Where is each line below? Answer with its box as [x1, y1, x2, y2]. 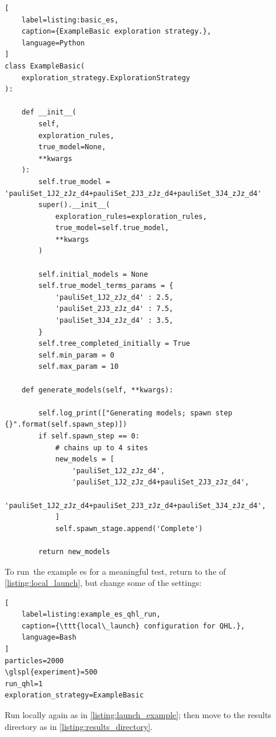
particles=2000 [5, 656, 64, 665]
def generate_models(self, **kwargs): [21, 385, 174, 394]
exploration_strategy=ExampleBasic [5, 691, 144, 700]
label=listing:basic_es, [21, 15, 119, 24]
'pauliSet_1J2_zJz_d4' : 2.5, [55, 293, 174, 302]
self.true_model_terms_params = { [38, 281, 174, 290]
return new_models [38, 547, 110, 556]
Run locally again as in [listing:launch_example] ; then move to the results [5, 709, 271, 721]
